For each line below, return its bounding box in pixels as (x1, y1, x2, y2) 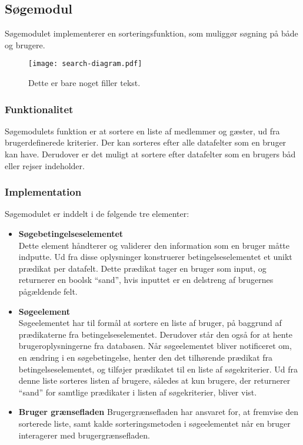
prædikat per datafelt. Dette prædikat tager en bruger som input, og (18, 262, 267, 274)
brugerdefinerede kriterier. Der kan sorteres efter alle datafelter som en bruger (5, 136, 287, 149)
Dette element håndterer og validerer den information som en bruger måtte (18, 239, 289, 251)
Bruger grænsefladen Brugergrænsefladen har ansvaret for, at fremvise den (18, 406, 299, 418)
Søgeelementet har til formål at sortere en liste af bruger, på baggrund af (18, 317, 282, 329)
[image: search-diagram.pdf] (28, 60, 142, 68)
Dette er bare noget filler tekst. (28, 77, 141, 89)
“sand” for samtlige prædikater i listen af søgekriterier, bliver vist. (18, 385, 257, 398)
